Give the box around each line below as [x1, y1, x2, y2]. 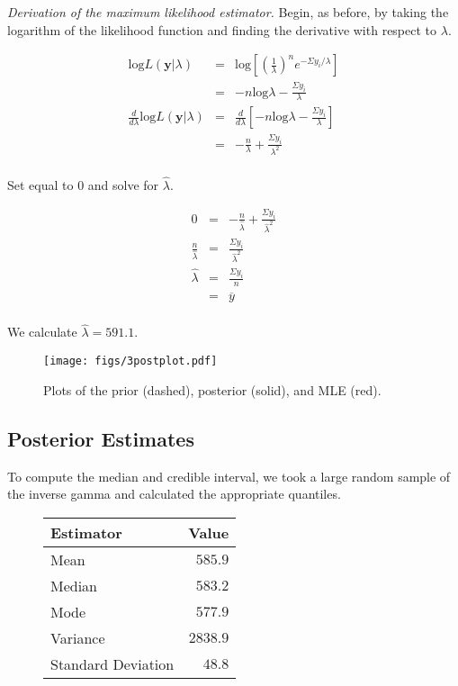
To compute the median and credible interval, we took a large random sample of [7, 466, 451, 485]
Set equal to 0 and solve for [7, 175, 159, 194]
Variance [50, 627, 105, 648]
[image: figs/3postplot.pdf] [43, 355, 218, 368]
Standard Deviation [50, 653, 175, 674]
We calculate [7, 322, 77, 341]
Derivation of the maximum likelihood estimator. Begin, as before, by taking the [7, 3, 449, 21]
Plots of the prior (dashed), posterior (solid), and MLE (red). [43, 380, 382, 399]
